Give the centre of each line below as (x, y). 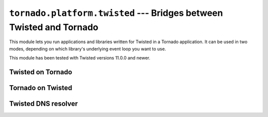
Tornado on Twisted (41, 88)
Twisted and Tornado (54, 27)
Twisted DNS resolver (43, 103)
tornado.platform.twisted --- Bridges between (116, 13)
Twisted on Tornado (41, 72)
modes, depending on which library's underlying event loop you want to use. (88, 49)
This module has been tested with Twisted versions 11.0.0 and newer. (80, 58)
